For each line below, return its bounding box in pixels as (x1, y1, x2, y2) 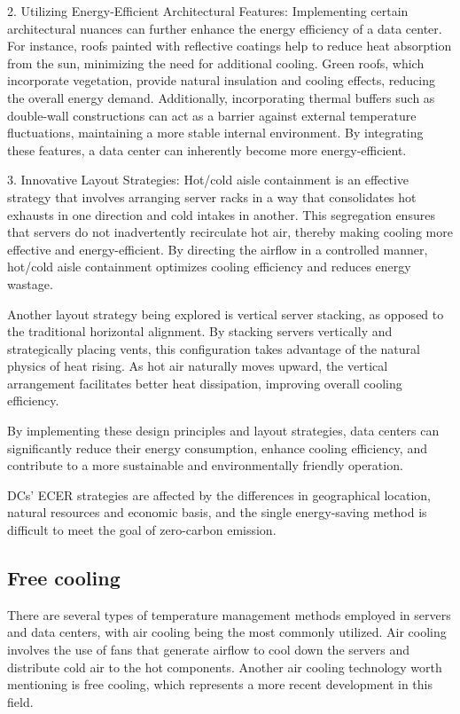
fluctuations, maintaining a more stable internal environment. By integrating (7, 123, 424, 142)
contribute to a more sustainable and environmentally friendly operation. (7, 456, 403, 475)
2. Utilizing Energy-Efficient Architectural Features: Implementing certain (7, 2, 409, 20)
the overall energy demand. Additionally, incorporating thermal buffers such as (7, 88, 435, 106)
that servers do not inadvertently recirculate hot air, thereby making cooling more (7, 223, 453, 241)
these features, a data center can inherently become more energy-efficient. (7, 140, 407, 159)
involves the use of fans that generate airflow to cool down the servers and (7, 640, 409, 659)
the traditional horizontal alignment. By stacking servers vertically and (7, 322, 393, 341)
